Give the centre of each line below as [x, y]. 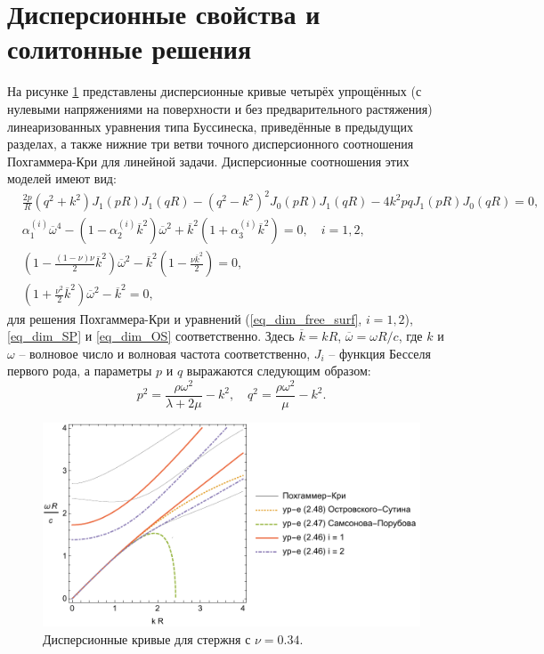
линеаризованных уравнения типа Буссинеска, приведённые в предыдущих [210, 126]
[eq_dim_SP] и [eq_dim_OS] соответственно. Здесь [151, 336]
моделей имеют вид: [62, 178]
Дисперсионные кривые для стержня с [147, 638]
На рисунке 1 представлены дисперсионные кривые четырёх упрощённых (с [215, 91]
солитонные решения [130, 48]
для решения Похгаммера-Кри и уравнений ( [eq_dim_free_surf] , [185, 318]
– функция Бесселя [380, 353]
